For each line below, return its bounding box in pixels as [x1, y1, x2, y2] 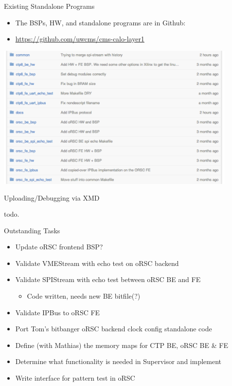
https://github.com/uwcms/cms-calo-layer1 [15, 34, 144, 44]
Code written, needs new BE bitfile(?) [27, 291, 141, 301]
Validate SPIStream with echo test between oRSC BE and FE [15, 274, 201, 284]
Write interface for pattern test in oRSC [15, 373, 135, 383]
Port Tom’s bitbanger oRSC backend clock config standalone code [15, 324, 212, 334]
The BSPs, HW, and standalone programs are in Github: [15, 17, 186, 27]
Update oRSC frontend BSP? [15, 242, 103, 252]
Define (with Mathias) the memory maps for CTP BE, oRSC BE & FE [15, 340, 228, 350]
